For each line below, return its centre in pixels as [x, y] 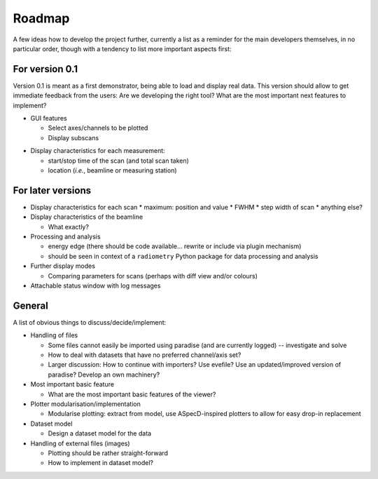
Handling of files [54, 335]
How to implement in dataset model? [101, 463]
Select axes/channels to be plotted [98, 128]
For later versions [52, 190]
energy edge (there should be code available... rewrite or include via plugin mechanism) [175, 246]
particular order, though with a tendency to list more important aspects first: [122, 48]
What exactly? [68, 227]
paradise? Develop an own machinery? [104, 375]
